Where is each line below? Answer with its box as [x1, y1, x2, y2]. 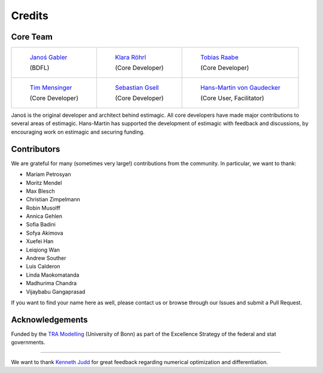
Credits [11, 9, 49, 22]
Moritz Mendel [26, 179, 62, 186]
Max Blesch [26, 187, 55, 195]
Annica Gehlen [26, 213, 63, 220]
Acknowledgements [11, 314, 88, 325]
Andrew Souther [26, 254, 66, 262]
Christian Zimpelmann [26, 196, 80, 203]
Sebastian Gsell [114, 84, 159, 92]
